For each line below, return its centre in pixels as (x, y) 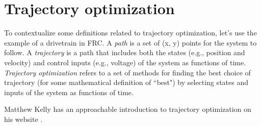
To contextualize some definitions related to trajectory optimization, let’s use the (130, 33)
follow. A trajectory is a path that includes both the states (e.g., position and (125, 52)
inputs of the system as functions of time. (69, 92)
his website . (23, 119)
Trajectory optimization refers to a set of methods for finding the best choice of (127, 72)
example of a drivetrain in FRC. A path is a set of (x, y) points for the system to (130, 42)
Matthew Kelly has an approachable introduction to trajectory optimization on (128, 109)
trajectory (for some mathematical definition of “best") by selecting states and (126, 82)
